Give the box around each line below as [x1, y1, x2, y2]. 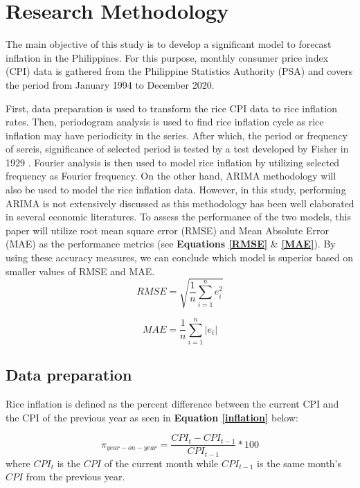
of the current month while [104, 455, 219, 470]
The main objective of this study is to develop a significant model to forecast [6, 37, 332, 51]
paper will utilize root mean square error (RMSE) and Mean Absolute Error [6, 223, 330, 237]
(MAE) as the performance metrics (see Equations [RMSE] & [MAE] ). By [6, 236, 336, 251]
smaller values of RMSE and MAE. [6, 263, 155, 278]
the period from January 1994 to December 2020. [6, 77, 215, 91]
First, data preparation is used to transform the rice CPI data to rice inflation [6, 101, 337, 115]
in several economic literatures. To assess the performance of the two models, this [6, 209, 351, 224]
